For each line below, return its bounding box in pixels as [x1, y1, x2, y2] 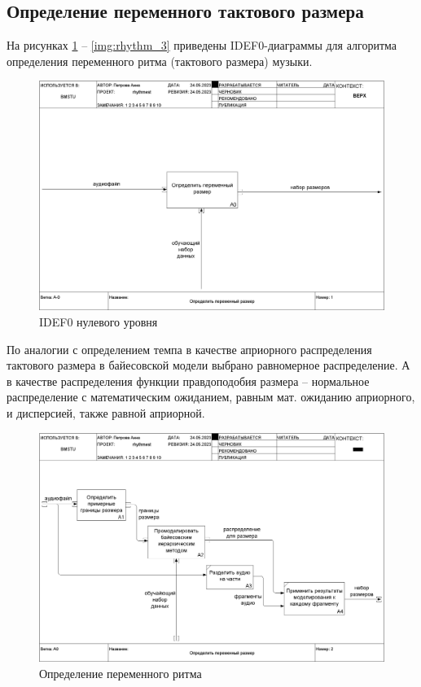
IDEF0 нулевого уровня [39, 313, 158, 330]
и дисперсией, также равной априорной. [7, 404, 205, 421]
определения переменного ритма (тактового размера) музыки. [7, 52, 313, 69]
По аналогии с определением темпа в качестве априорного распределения [7, 340, 372, 357]
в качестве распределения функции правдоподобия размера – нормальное [7, 372, 370, 389]
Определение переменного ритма [39, 665, 202, 682]
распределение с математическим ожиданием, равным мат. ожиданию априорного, [7, 388, 415, 405]
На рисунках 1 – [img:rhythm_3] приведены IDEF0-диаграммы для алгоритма [7, 37, 397, 54]
